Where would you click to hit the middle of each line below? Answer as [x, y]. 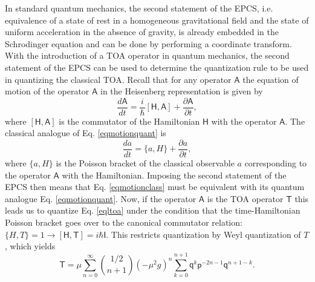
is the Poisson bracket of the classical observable [145, 163]
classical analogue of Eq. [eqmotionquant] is [86, 133]
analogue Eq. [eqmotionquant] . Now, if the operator [101, 198]
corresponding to [276, 163]
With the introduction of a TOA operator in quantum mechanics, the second [147, 55]
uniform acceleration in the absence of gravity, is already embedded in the [142, 32]
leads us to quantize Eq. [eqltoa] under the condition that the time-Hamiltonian [153, 210]
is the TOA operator [245, 198]
